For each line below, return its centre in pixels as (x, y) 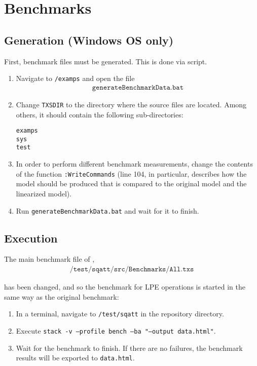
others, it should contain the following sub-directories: (100, 114)
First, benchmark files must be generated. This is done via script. (106, 61)
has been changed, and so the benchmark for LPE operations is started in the (125, 287)
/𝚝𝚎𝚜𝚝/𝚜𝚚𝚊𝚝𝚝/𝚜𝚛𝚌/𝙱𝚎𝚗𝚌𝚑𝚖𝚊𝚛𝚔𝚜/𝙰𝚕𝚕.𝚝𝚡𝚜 (132, 269)
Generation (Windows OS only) (89, 40)
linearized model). (44, 193)
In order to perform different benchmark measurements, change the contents (134, 164)
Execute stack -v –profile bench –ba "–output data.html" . (116, 330)
